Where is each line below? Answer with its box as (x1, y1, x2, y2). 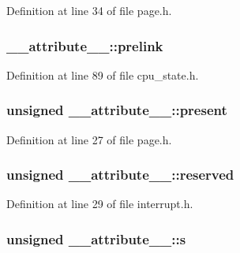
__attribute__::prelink (6, 35, 163, 55)
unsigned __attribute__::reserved (6, 165, 234, 184)
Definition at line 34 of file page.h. (6, 2, 172, 18)
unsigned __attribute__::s (6, 229, 186, 248)
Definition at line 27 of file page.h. (6, 131, 172, 147)
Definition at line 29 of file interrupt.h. (6, 195, 193, 212)
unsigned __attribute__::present (6, 100, 227, 120)
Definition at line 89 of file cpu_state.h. (6, 66, 199, 83)
